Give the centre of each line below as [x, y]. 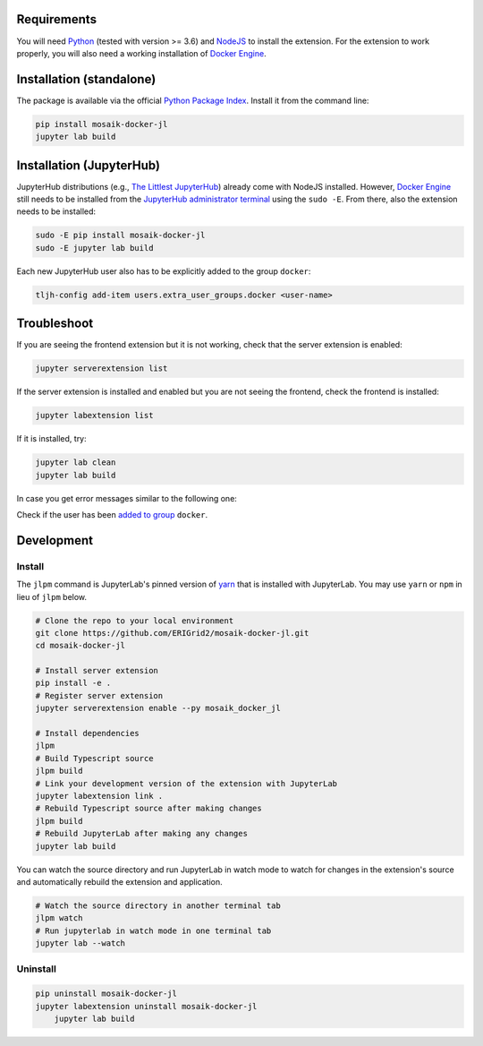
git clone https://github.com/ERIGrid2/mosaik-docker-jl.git [172, 633]
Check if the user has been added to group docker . [112, 514]
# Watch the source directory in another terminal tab [158, 905]
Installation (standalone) [86, 79]
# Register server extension [99, 695]
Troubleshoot [55, 324]
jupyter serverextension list [102, 369]
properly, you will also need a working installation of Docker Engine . [142, 53]
